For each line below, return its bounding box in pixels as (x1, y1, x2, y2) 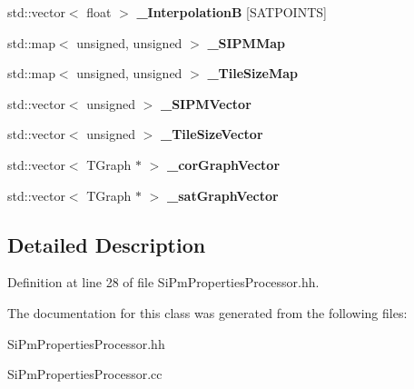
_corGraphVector (167, 155, 281, 174)
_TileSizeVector (160, 125, 263, 144)
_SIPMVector (160, 94, 251, 113)
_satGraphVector (167, 185, 279, 204)
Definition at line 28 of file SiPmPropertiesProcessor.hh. (7, 273, 320, 292)
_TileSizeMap (207, 64, 299, 83)
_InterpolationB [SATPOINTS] (136, 3, 327, 21)
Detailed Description (7, 230, 206, 258)
